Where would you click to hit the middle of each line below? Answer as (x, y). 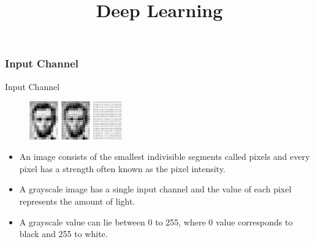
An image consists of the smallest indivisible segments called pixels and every (165, 157)
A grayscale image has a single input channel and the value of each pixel (155, 189)
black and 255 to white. (63, 234)
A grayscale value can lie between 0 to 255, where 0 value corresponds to (156, 221)
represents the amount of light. (77, 201)
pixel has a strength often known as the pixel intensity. (122, 168)
